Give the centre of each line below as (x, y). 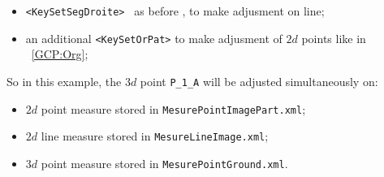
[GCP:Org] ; (60, 54)
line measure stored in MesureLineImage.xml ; (155, 136)
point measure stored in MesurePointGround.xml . (164, 163)
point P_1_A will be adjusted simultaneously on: (259, 81)
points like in (334, 38)
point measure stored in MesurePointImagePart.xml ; (173, 108)
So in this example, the (64, 81)
